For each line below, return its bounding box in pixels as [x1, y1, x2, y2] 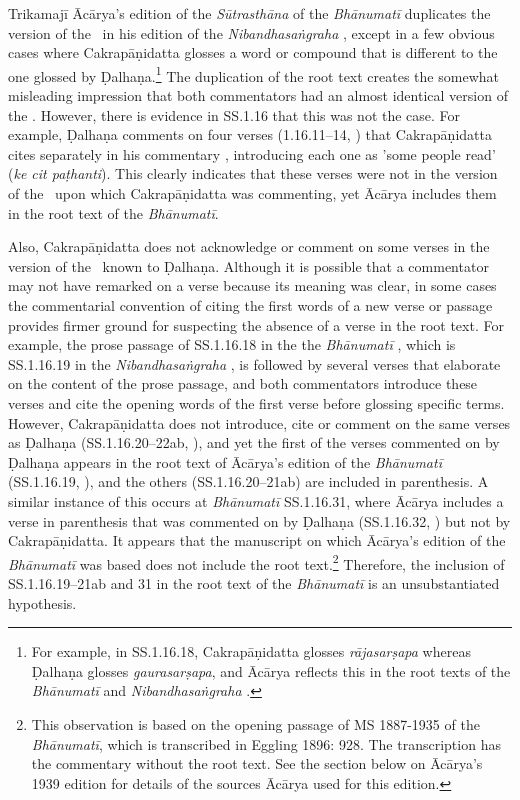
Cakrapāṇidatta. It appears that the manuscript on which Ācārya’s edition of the [8, 530, 506, 551]
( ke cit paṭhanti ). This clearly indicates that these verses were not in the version [8, 163, 498, 184]
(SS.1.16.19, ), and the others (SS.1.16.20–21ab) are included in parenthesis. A [8, 471, 489, 492]
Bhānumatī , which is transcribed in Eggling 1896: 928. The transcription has [31, 733, 501, 754]
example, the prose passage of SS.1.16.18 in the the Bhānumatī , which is [8, 334, 456, 355]
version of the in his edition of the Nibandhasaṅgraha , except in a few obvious [8, 22, 495, 43]
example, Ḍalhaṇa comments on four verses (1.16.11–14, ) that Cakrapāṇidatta [8, 124, 492, 145]
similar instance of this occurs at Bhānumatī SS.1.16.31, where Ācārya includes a [8, 490, 504, 511]
